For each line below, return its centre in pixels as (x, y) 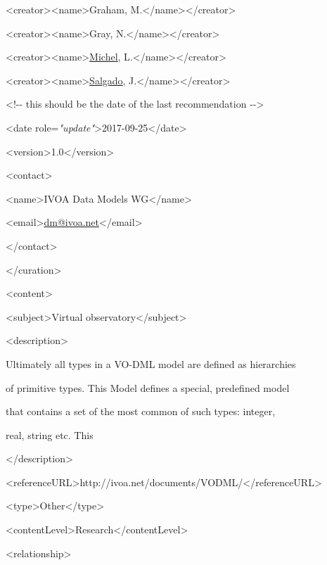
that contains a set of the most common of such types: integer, (141, 411)
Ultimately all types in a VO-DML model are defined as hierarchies (151, 363)
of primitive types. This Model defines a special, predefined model (148, 387)
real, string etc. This (50, 434)
